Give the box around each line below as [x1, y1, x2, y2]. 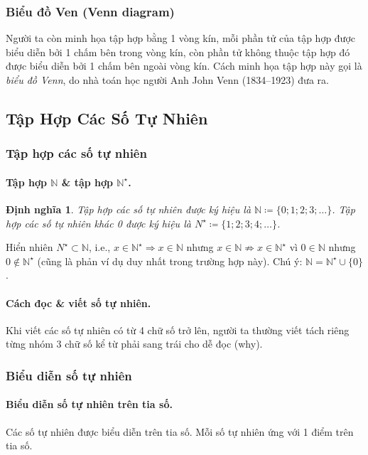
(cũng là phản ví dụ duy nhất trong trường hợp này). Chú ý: [37, 253, 303, 268]
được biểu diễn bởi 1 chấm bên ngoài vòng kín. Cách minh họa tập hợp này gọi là [6, 58, 362, 73]
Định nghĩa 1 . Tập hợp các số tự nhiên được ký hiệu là [6, 202, 251, 217]
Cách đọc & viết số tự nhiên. [6, 295, 151, 310]
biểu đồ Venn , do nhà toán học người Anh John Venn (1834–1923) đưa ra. [6, 73, 329, 87]
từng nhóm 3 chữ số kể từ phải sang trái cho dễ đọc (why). [6, 336, 263, 351]
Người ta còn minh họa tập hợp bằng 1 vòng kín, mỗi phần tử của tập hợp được [6, 31, 356, 45]
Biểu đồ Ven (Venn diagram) [6, 2, 175, 20]
